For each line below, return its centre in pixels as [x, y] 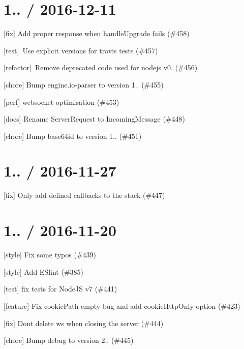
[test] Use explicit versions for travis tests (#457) [81, 50]
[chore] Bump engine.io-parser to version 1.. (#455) [84, 84]
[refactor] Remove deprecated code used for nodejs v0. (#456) [101, 67]
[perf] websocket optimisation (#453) [62, 101]
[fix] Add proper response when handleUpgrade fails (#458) [97, 33]
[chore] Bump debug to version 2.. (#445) [69, 340]
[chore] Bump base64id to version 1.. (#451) [73, 136]
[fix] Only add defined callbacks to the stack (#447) [84, 195]
